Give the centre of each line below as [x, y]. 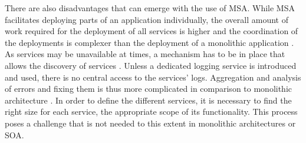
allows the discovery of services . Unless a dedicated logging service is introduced [151, 65]
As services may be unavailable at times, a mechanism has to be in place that [145, 54]
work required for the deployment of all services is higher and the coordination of [152, 31]
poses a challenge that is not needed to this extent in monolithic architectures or [150, 123]
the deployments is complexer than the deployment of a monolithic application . [149, 42]
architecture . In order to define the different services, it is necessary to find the [148, 100]
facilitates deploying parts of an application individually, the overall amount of [147, 19]
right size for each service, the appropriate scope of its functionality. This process [151, 112]
